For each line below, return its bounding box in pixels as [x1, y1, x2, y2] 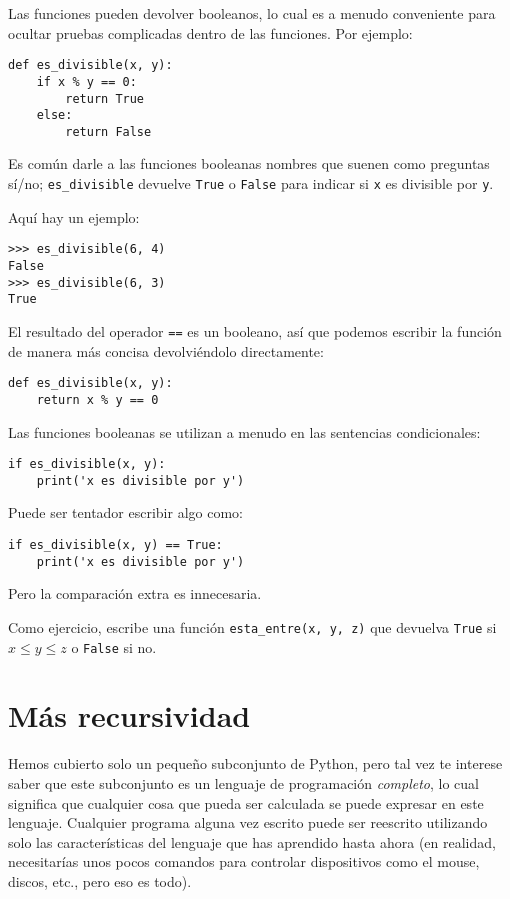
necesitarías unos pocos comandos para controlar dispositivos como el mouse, [8, 851, 480, 872]
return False [65, 124, 152, 139]
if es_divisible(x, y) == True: [8, 538, 223, 552]
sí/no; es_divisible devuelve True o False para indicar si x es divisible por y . [8, 173, 494, 194]
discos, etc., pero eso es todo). [8, 870, 192, 891]
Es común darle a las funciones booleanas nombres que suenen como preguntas [8, 153, 490, 174]
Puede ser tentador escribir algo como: [8, 502, 243, 523]
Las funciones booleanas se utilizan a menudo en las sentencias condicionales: [8, 421, 481, 442]
